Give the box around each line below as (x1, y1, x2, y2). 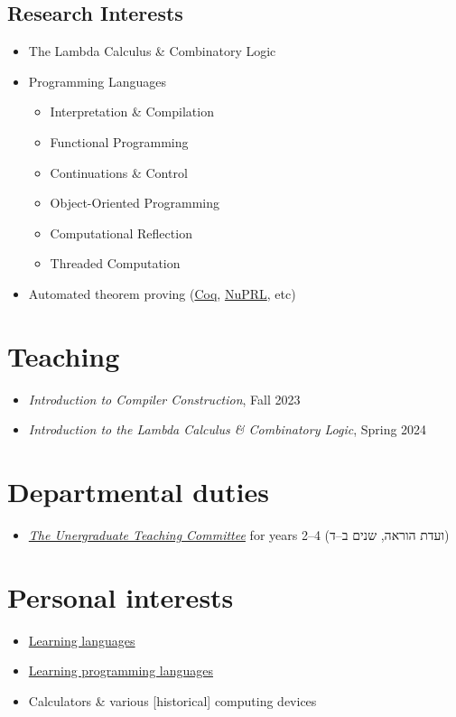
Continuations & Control (50, 163, 188, 182)
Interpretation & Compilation (50, 102, 214, 121)
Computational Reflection (50, 223, 192, 242)
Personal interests (7, 578, 234, 615)
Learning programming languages (28, 661, 213, 680)
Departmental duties (7, 473, 269, 510)
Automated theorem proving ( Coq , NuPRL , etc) (28, 284, 296, 303)
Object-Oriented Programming (50, 193, 219, 212)
